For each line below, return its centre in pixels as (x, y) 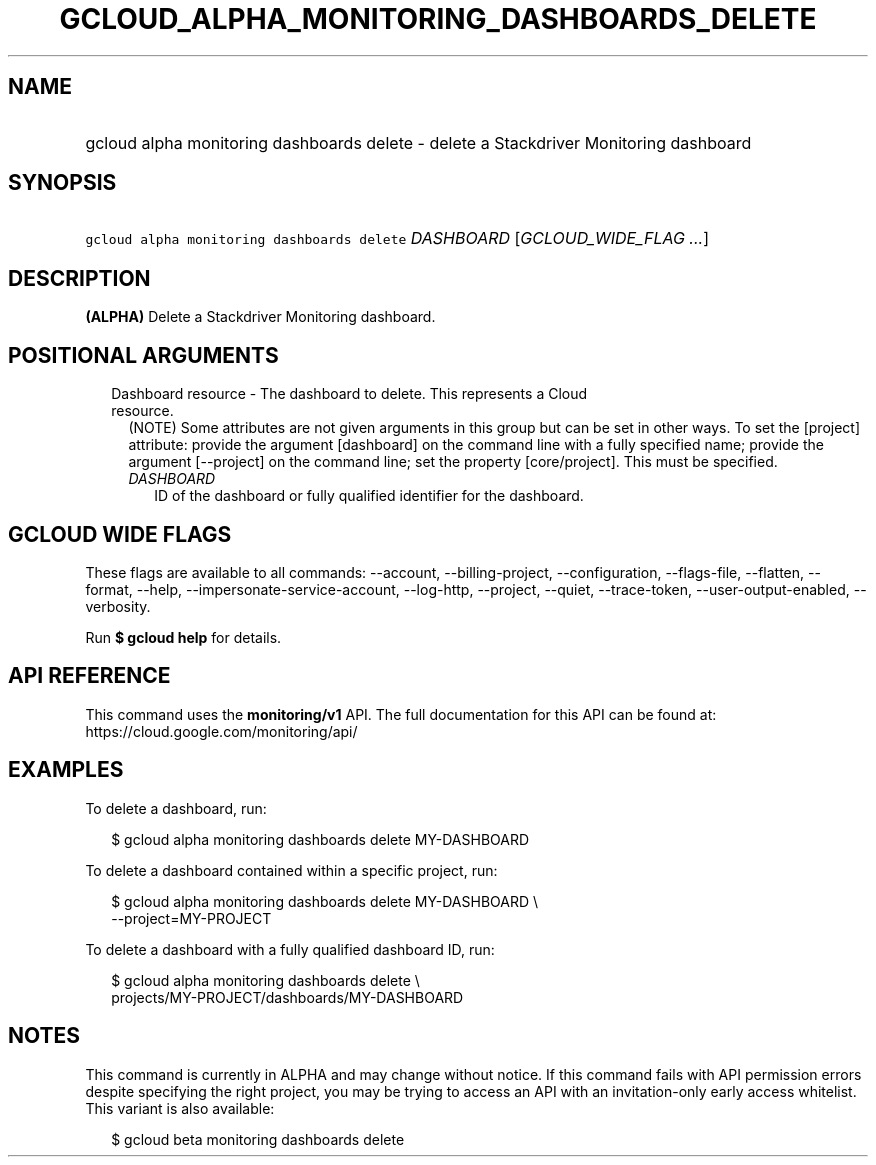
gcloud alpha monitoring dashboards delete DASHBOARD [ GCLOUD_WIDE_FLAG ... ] (397, 238)
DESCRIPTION (79, 278)
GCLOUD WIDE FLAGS (120, 534)
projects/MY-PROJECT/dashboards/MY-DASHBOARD (287, 997)
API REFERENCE (89, 676)
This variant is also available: (180, 1108)
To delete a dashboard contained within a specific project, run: (291, 870)
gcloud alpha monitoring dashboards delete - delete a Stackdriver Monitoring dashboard (418, 142)
